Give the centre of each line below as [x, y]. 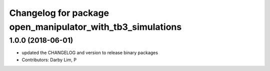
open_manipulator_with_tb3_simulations [95, 27]
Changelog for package [59, 13]
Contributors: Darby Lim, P [49, 60]
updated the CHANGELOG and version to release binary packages [90, 53]
